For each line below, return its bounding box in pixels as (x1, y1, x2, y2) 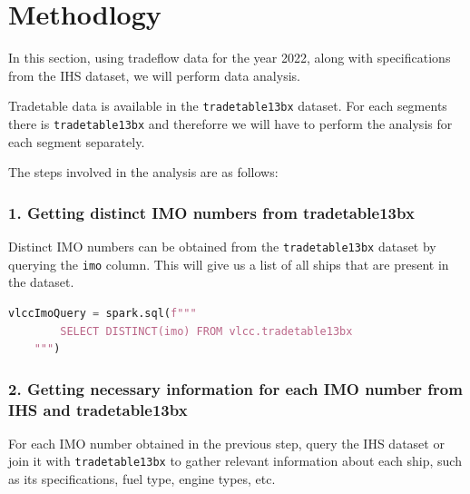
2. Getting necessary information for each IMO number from (8, 377, 463, 400)
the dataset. (8, 272, 74, 291)
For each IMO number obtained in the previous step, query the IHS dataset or (8, 433, 445, 452)
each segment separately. (8, 132, 145, 151)
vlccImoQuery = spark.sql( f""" (8, 306, 197, 320)
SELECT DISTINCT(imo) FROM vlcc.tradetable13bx (60, 324, 353, 338)
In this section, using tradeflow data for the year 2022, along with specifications (8, 48, 451, 67)
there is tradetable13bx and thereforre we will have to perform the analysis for (8, 114, 453, 133)
